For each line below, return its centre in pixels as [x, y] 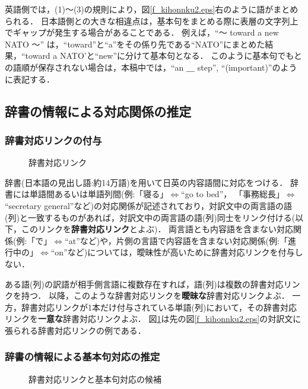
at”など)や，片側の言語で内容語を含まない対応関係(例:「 [178, 240]
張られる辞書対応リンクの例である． [75, 330]
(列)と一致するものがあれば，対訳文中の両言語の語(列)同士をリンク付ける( [150, 217]
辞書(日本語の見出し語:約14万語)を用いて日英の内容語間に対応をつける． [146, 182]
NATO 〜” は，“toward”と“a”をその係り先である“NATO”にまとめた [135, 44]
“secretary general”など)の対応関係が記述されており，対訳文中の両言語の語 [149, 205]
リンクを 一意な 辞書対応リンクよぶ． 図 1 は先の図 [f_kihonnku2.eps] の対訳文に [153, 319]
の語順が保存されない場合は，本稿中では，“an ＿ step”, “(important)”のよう [151, 67]
